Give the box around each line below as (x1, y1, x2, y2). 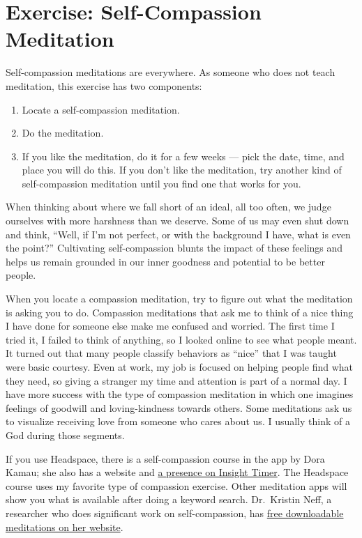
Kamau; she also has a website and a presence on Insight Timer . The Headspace (6, 465, 349, 479)
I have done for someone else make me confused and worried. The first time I (6, 318, 335, 333)
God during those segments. (6, 427, 125, 442)
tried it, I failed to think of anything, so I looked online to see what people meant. (6, 332, 357, 346)
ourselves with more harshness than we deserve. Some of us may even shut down (6, 213, 349, 228)
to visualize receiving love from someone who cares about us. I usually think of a (6, 414, 350, 429)
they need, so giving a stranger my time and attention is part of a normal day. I (6, 373, 347, 387)
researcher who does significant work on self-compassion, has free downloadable (6, 505, 344, 520)
